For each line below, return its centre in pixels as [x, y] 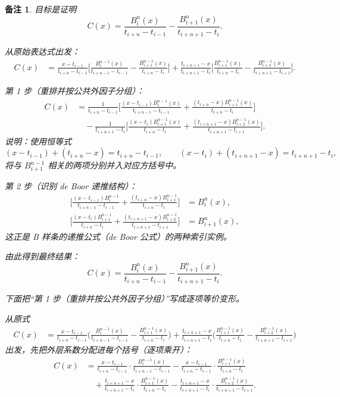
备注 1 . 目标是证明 [40, 9]
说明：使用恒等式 [38, 141]
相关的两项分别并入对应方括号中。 [115, 165]
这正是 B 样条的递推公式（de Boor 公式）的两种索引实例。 [118, 236]
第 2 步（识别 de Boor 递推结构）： [71, 186]
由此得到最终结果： [42, 256]
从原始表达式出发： [42, 51]
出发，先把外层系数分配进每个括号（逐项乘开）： [99, 350]
